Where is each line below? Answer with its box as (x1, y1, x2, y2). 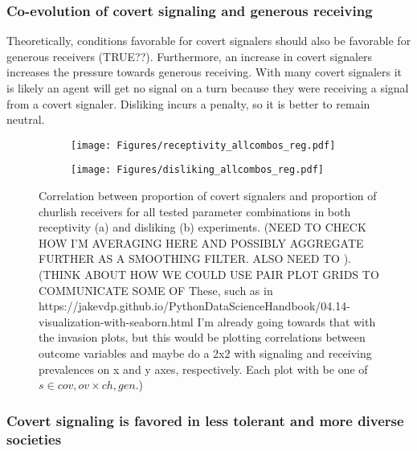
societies (6, 428, 62, 449)
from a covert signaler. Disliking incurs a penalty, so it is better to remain (6, 95, 370, 112)
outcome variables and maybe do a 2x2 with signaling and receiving (39, 345, 372, 362)
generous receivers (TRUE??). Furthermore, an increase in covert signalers (6, 47, 373, 64)
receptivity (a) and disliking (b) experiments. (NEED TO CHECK (39, 219, 366, 236)
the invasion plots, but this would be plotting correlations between (39, 329, 366, 346)
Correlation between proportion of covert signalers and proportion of (39, 187, 377, 204)
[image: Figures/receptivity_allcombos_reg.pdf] (71, 139, 336, 151)
